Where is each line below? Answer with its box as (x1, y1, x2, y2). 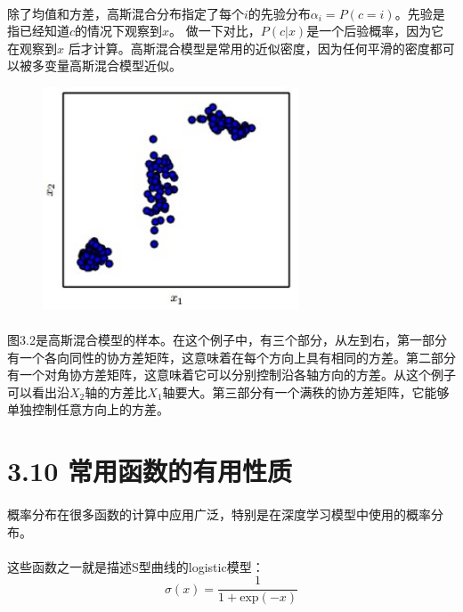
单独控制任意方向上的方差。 (7, 400, 169, 419)
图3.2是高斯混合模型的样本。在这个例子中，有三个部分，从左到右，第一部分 (7, 330, 447, 348)
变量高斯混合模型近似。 (44, 56, 182, 75)
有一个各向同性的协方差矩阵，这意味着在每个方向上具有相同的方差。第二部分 (7, 347, 456, 366)
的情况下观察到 (75, 21, 163, 40)
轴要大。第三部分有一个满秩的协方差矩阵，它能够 (162, 382, 450, 401)
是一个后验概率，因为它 (306, 21, 444, 40)
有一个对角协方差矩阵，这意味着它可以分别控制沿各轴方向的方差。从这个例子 (7, 365, 456, 384)
